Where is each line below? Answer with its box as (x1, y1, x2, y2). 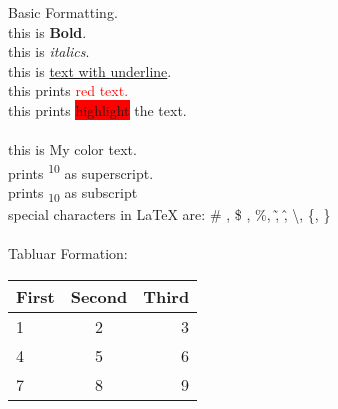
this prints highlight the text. (8, 99, 187, 120)
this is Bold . (8, 21, 87, 42)
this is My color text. (8, 139, 137, 160)
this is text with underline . (8, 60, 172, 81)
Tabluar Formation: (8, 243, 128, 264)
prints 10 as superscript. (8, 159, 154, 183)
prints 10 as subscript (8, 182, 138, 205)
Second (70, 284, 128, 308)
